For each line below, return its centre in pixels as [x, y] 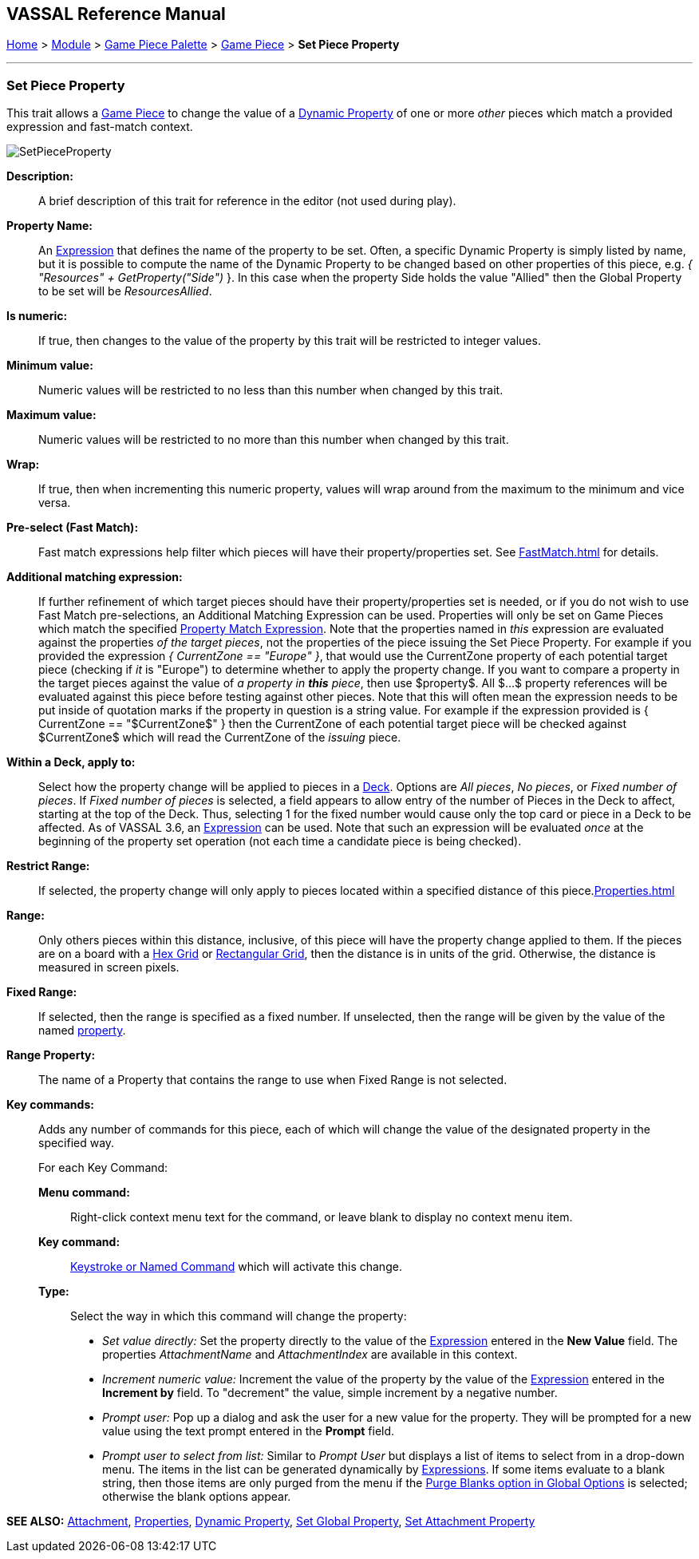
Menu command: [84, 1193]
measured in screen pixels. [109, 967]
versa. [55, 503]
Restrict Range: [48, 866]
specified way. [77, 1143]
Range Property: [51, 1055]
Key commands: [50, 1105]
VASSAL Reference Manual [116, 14]
